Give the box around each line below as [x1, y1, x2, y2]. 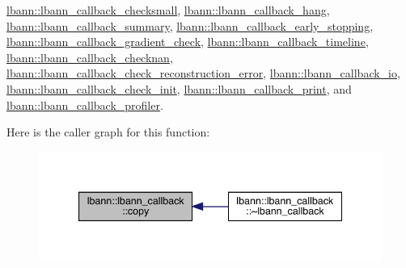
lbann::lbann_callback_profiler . [6, 96, 163, 113]
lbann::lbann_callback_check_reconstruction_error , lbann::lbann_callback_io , [6, 65, 400, 82]
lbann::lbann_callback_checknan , [6, 48, 173, 65]
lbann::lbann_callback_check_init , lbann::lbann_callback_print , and [6, 80, 352, 97]
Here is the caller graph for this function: [6, 124, 210, 140]
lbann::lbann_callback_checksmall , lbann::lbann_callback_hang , [6, 2, 330, 18]
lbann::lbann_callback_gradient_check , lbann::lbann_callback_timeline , [6, 33, 369, 50]
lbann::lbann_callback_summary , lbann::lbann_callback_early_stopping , [6, 17, 374, 34]
